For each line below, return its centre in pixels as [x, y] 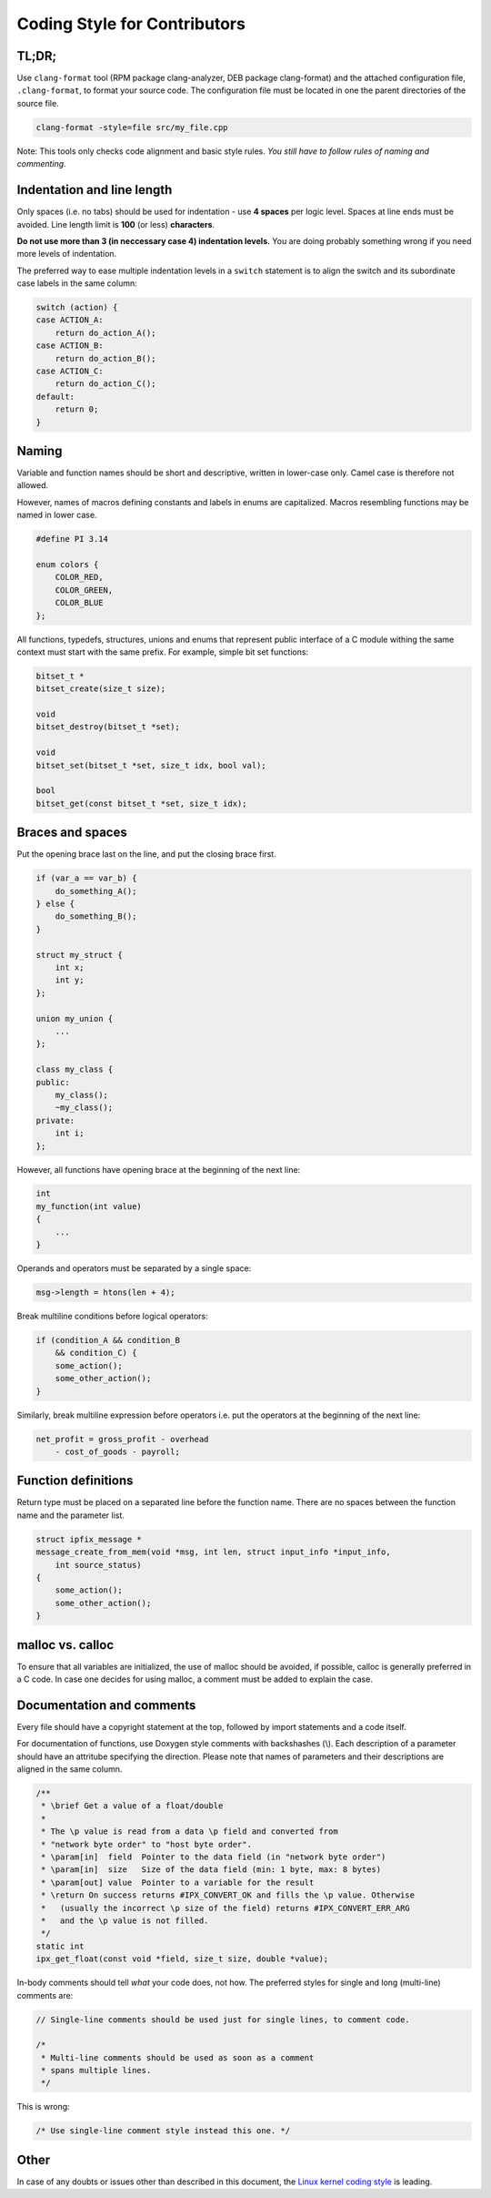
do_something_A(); [96, 891]
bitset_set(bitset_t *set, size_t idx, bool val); [151, 765]
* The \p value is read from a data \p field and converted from [190, 1832]
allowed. [33, 485]
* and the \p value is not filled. [125, 1920]
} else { [55, 904]
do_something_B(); [96, 916]
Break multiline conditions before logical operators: [112, 1316]
